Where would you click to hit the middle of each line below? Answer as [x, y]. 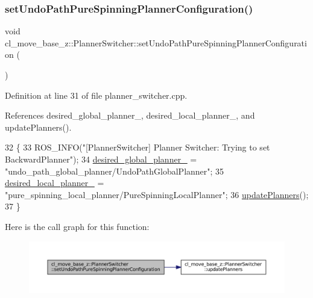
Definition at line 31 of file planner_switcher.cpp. [96, 95]
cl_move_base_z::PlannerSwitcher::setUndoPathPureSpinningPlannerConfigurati [156, 42]
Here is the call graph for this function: [77, 226]
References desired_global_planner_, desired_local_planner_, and [130, 115]
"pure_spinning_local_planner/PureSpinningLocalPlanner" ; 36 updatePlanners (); [157, 194]
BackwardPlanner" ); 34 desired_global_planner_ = [101, 159]
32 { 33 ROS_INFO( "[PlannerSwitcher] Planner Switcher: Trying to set [138, 147]
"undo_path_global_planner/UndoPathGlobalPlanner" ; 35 [115, 171]
